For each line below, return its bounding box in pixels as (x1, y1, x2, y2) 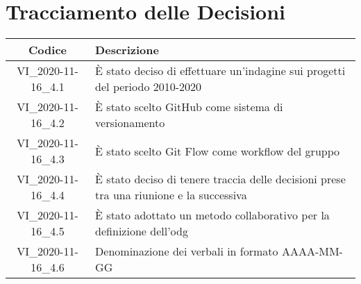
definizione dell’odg (95, 223, 188, 240)
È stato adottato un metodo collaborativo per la (95, 207, 330, 224)
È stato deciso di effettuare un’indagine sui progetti (95, 62, 346, 79)
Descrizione (95, 42, 159, 58)
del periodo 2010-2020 (95, 78, 202, 95)
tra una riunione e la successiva (95, 187, 247, 203)
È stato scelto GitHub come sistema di (95, 99, 283, 115)
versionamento (95, 115, 165, 131)
